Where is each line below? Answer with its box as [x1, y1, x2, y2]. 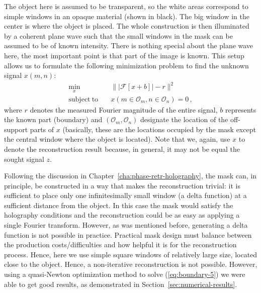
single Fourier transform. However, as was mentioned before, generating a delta [4, 220, 248, 230]
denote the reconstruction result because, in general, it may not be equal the [4, 143, 240, 154]
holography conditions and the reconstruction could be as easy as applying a [4, 210, 240, 220]
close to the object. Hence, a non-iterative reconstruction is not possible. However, [4, 259, 257, 269]
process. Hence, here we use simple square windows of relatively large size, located [4, 249, 257, 259]
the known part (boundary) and [4, 114, 103, 125]
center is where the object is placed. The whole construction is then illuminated [4, 21, 249, 31]
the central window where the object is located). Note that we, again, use [4, 134, 230, 144]
